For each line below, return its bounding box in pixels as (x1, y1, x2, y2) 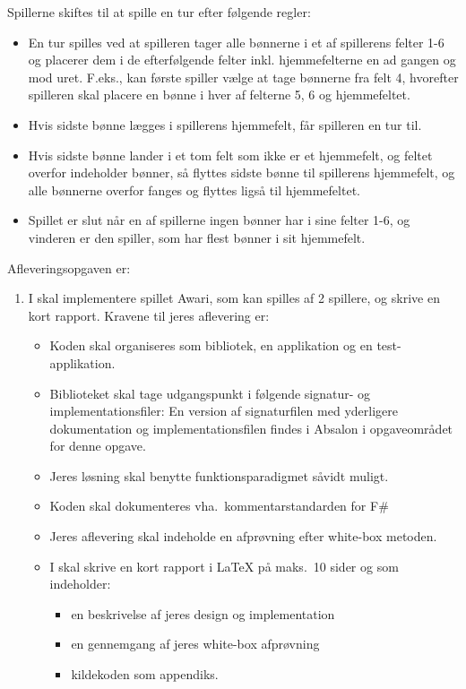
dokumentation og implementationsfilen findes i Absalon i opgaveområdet (49, 418, 453, 437)
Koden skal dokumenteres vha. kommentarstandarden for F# (49, 496, 389, 515)
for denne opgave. (49, 436, 146, 455)
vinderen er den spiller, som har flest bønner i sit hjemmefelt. (28, 228, 366, 246)
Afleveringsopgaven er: (7, 258, 131, 277)
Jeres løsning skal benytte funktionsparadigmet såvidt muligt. (49, 466, 389, 485)
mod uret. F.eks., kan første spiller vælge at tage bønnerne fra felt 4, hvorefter (28, 67, 459, 86)
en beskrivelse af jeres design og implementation (71, 604, 335, 623)
